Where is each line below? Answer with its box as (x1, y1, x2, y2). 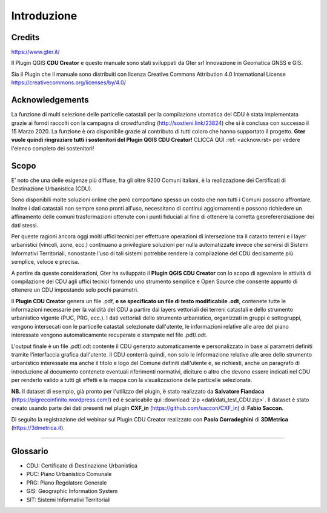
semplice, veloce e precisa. (11, 258, 80, 266)
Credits (11, 32, 40, 42)
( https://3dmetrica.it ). (11, 424, 65, 432)
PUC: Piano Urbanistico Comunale (26, 471, 112, 478)
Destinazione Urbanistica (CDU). (11, 185, 93, 192)
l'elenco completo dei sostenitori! (11, 144, 94, 152)
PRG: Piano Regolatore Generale (26, 479, 107, 486)
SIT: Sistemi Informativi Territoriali (26, 496, 111, 503)
